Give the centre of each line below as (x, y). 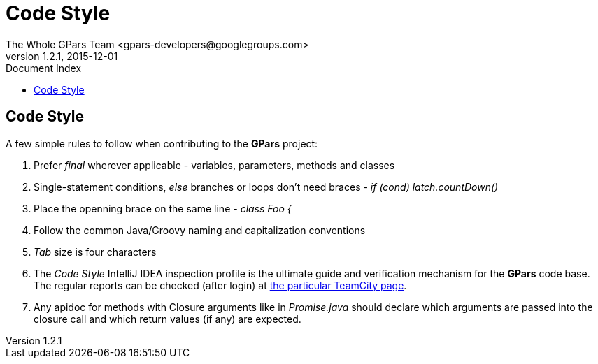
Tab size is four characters (95, 252)
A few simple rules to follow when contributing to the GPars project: (162, 143)
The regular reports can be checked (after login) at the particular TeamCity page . (220, 285)
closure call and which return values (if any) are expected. (168, 319)
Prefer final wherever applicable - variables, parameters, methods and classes (214, 165)
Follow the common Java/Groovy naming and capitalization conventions (200, 230)
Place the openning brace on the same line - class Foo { (163, 208)
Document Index (44, 68)
